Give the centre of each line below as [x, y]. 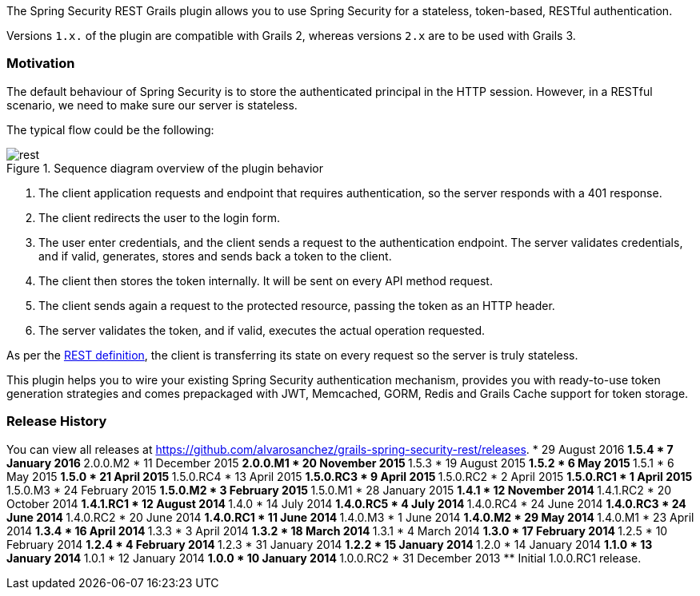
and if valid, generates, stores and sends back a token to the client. [215, 256]
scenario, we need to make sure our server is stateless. [152, 105]
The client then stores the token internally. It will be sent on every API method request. [266, 280]
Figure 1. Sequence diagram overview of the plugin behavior [165, 168]
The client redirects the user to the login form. [159, 217]
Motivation [41, 64]
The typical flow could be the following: [110, 129]
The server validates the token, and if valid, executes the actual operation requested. [262, 330]
